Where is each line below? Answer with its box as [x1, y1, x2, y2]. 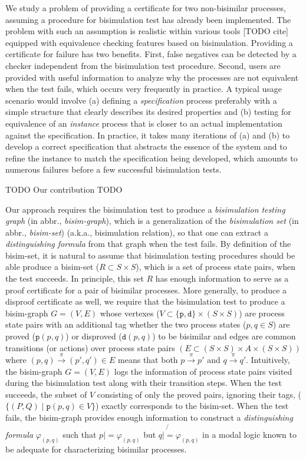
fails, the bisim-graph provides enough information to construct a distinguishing [5, 411, 293, 423]
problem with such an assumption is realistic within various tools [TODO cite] [5, 25, 288, 37]
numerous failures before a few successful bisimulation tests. [5, 163, 222, 176]
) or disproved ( [65, 330, 122, 342]
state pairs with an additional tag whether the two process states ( [5, 318, 246, 331]
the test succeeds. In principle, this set [5, 272, 144, 285]
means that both [118, 354, 178, 366]
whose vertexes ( [100, 306, 160, 319]
